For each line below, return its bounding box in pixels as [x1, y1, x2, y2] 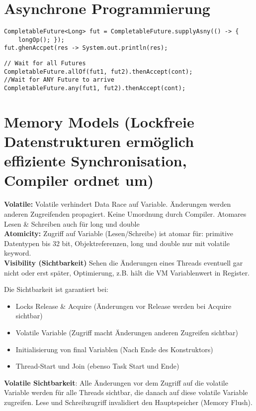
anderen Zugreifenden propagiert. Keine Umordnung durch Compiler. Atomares [4, 209, 247, 219]
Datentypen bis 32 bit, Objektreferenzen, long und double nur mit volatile [4, 238, 230, 248]
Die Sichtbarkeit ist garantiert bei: [4, 284, 109, 294]
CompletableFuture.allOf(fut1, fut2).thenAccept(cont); [4, 68, 193, 75]
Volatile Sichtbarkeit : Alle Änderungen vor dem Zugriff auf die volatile [4, 377, 228, 388]
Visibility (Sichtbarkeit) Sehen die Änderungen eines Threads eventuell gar [4, 257, 243, 268]
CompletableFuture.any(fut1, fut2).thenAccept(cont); [4, 85, 186, 92]
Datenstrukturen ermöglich [4, 131, 194, 151]
